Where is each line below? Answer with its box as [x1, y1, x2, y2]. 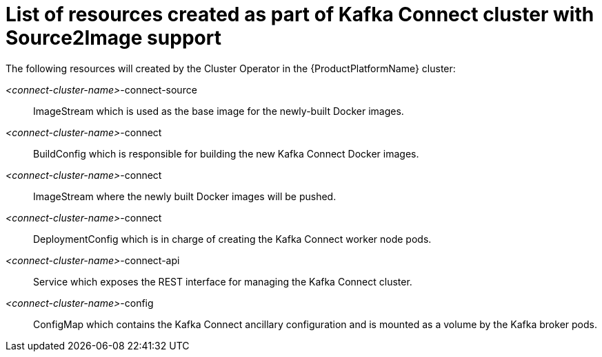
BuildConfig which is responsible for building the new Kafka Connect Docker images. [33, 147, 419, 160]
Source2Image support [6, 26, 221, 50]
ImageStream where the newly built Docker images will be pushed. [33, 190, 337, 202]
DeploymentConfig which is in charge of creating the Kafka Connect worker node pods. [33, 232, 432, 245]
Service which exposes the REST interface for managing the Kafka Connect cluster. [33, 275, 412, 288]
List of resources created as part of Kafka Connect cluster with [6, 3, 594, 26]
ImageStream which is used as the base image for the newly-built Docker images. [33, 105, 404, 117]
